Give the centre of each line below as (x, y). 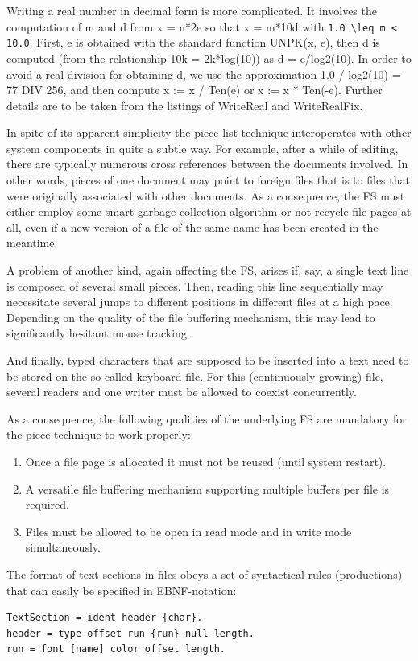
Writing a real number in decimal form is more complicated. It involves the (192, 10)
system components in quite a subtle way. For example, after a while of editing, (203, 148)
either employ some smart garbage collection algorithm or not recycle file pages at (209, 211)
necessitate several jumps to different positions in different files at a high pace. (200, 302)
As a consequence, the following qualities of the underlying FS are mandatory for (207, 418)
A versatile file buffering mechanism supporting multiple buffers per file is (207, 488)
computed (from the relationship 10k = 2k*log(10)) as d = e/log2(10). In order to (209, 58)
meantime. (32, 243)
